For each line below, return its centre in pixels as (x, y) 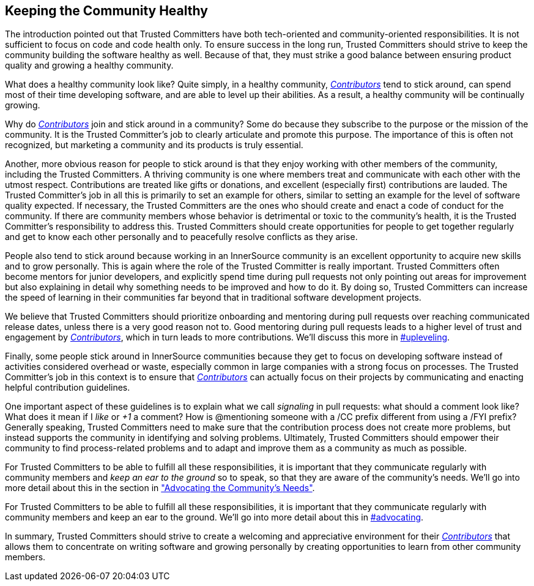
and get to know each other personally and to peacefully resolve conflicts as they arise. (181, 237)
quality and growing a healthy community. (89, 66)
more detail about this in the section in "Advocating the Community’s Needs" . (160, 488)
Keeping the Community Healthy (106, 11)
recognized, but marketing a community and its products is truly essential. (154, 145)
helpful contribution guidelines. (68, 388)
